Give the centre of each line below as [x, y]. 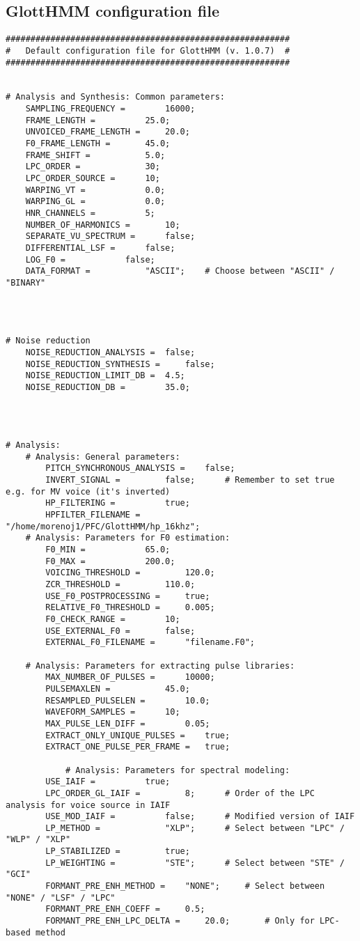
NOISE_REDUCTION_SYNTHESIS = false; [120, 364]
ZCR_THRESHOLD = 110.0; [120, 585]
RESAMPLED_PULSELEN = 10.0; [128, 700]
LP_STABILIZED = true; [118, 851]
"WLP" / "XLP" [38, 840]
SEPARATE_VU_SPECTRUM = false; [110, 236]
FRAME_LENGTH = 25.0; [98, 120]
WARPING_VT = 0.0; [95, 190]
